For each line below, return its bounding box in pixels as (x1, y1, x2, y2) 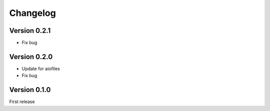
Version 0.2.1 (9, 26, 51, 35)
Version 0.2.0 (9, 52, 53, 61)
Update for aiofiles (21, 65, 60, 72)
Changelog (9, 7, 56, 18)
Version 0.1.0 (9, 86, 51, 94)
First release (9, 99, 35, 105)
